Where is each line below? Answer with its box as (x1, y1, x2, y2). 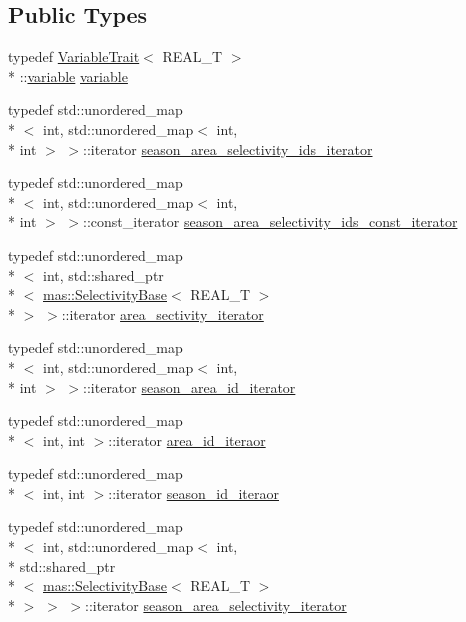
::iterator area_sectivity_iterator (61, 303, 264, 324)
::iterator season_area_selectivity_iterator (84, 594, 347, 615)
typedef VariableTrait (8, 46, 140, 67)
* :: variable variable (8, 65, 128, 86)
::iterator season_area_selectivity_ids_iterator (83, 138, 373, 159)
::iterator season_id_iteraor (108, 482, 279, 503)
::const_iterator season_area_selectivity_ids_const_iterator (83, 211, 458, 232)
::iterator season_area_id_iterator (83, 376, 296, 397)
